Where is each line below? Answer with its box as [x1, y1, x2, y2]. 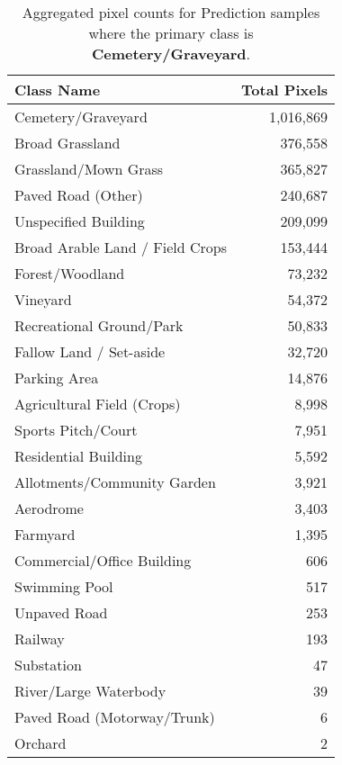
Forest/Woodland [14, 263, 125, 283]
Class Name [14, 79, 101, 100]
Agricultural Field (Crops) [14, 393, 181, 414]
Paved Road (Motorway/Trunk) [14, 706, 215, 727]
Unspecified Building [14, 211, 145, 231]
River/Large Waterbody [14, 680, 166, 701]
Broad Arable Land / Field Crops [14, 237, 228, 257]
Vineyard [14, 289, 72, 310]
